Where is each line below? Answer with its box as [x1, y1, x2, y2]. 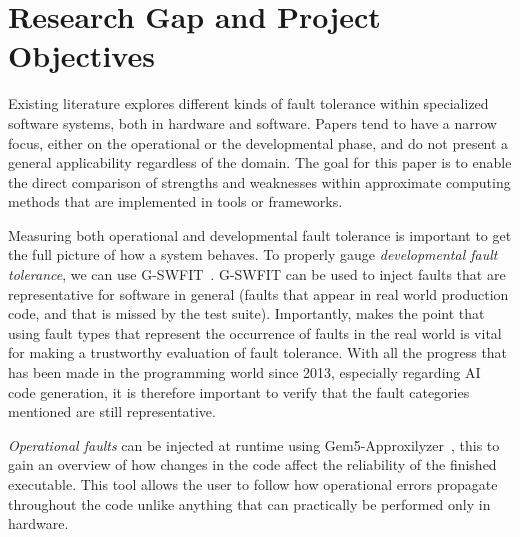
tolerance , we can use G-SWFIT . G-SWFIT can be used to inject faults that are [8, 264, 506, 285]
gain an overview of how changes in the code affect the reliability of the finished [8, 454, 497, 475]
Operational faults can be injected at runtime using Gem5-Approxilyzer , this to [8, 434, 500, 455]
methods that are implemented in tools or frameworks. [8, 191, 343, 212]
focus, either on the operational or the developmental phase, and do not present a [8, 132, 509, 153]
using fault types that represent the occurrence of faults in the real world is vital [8, 322, 502, 343]
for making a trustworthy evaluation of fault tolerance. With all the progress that [8, 342, 508, 363]
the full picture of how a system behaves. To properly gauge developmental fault [8, 244, 498, 265]
